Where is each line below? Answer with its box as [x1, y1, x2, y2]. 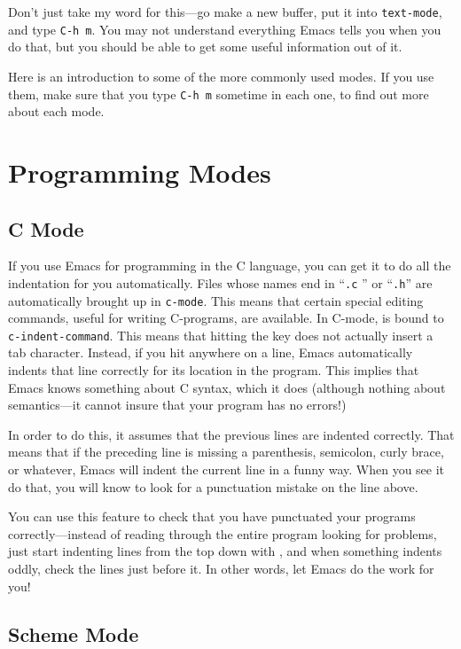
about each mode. [8, 102, 105, 121]
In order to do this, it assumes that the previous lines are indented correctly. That [8, 425, 455, 443]
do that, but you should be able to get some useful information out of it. [8, 37, 402, 56]
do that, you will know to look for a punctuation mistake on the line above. [8, 477, 418, 496]
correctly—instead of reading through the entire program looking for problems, [8, 524, 437, 543]
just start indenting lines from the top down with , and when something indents [8, 542, 442, 560]
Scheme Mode [8, 620, 139, 647]
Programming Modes [8, 153, 271, 190]
